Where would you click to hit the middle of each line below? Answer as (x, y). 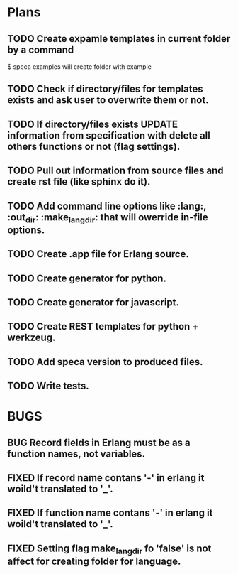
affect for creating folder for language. (94, 562)
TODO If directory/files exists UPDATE (93, 124)
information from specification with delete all (109, 135)
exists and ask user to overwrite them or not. (108, 100)
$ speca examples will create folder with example (80, 67)
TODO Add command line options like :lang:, (107, 206)
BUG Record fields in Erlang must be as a (99, 442)
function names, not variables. (76, 454)
